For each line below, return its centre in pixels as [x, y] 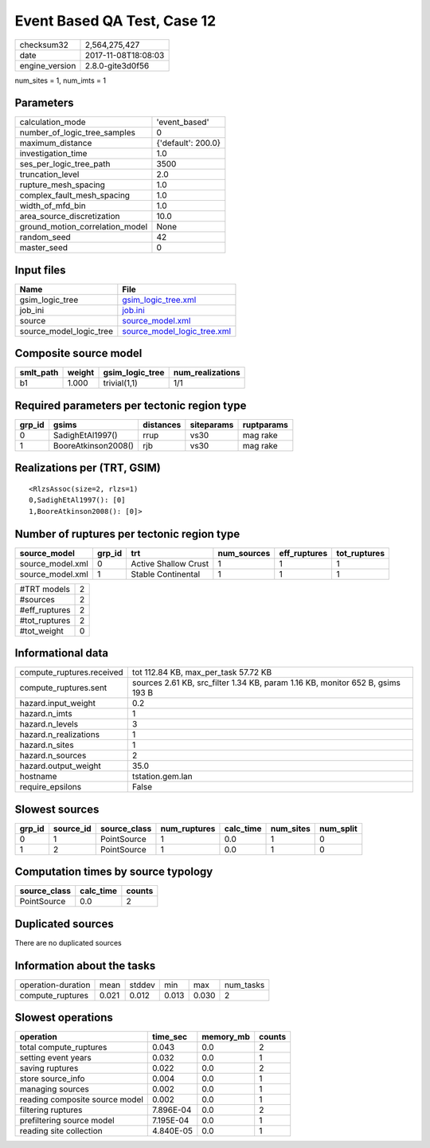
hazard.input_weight [57, 703]
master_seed [43, 248]
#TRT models [45, 589]
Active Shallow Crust [170, 563]
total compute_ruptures [63, 1048]
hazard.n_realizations [59, 735]
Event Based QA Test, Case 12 [115, 21]
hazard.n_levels [49, 724]
